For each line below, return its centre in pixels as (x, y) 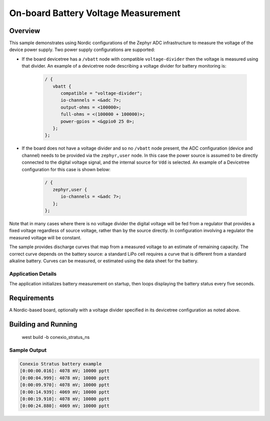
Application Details (33, 274)
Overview (25, 31)
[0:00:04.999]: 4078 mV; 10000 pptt (65, 378)
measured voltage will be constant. (45, 237)
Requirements (32, 298)
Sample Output (28, 350)
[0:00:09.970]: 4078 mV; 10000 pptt (65, 385)
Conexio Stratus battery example (61, 364)
